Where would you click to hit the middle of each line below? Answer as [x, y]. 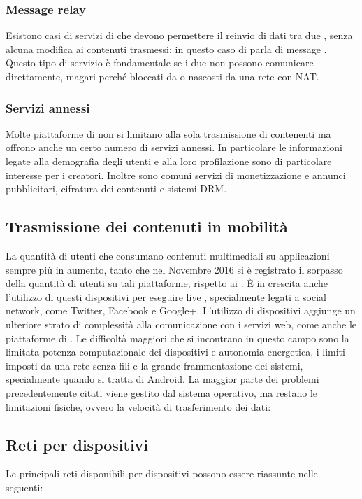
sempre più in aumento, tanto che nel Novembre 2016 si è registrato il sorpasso [174, 269]
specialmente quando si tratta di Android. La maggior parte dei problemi [162, 379]
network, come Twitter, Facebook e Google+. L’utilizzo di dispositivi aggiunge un [181, 310]
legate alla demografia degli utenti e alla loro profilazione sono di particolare [169, 161]
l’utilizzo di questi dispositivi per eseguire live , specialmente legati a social [166, 296]
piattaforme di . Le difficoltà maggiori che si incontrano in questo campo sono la [178, 338]
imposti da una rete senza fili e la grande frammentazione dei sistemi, [154, 365]
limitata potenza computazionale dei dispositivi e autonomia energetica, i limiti [175, 352]
